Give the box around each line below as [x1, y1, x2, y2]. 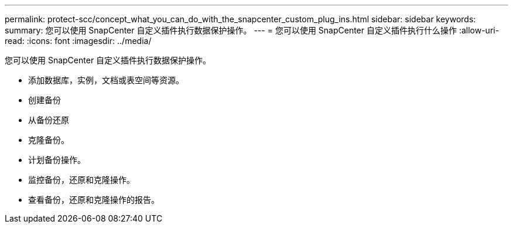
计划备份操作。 [28, 155, 85, 165]
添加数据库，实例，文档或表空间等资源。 [28, 75, 184, 85]
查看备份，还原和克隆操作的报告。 [28, 195, 159, 205]
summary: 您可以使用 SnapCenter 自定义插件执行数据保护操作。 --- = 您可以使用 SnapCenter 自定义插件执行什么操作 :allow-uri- [5, 25, 500, 35]
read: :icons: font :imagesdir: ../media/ [5, 36, 152, 46]
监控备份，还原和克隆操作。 [28, 175, 135, 185]
